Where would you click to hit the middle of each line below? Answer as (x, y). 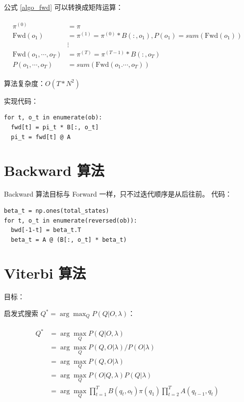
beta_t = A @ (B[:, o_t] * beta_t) (69, 240)
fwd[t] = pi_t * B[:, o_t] (55, 128)
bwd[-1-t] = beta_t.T (46, 230)
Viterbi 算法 (45, 273)
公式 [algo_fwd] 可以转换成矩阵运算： (63, 7)
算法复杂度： (24, 83)
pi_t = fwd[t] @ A (41, 137)
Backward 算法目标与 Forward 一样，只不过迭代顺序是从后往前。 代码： (118, 194)
